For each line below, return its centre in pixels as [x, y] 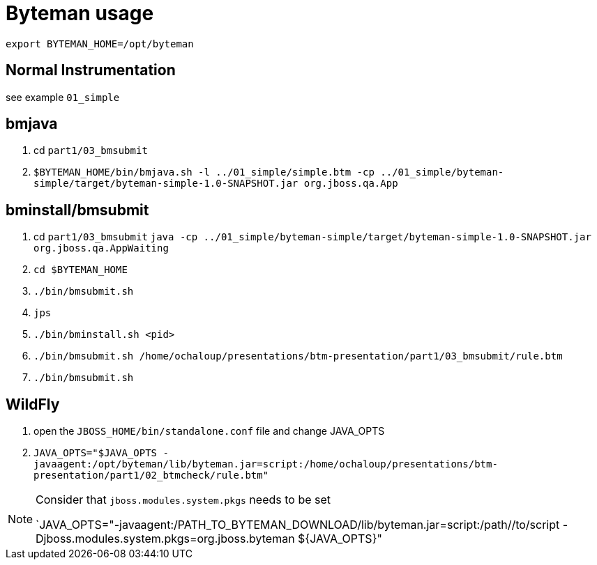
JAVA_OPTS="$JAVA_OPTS [96, 453]
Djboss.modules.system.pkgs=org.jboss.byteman [165, 539]
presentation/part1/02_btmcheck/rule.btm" [151, 475]
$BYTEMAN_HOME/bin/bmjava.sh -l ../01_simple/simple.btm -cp [204, 172]
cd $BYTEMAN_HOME [81, 270]
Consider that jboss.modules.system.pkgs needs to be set [183, 500]
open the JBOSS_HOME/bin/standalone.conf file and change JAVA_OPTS [209, 431]
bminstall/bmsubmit [77, 210]
